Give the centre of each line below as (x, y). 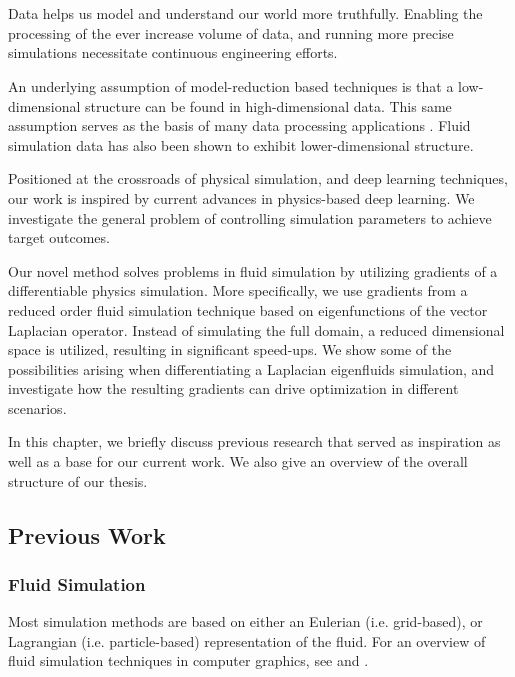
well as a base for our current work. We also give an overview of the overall (238, 461)
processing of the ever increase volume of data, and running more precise (231, 32)
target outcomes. (59, 237)
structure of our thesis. (78, 480)
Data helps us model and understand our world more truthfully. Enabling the (245, 13)
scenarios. (37, 407)
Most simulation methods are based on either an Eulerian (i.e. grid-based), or (245, 621)
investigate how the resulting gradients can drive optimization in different (233, 388)
